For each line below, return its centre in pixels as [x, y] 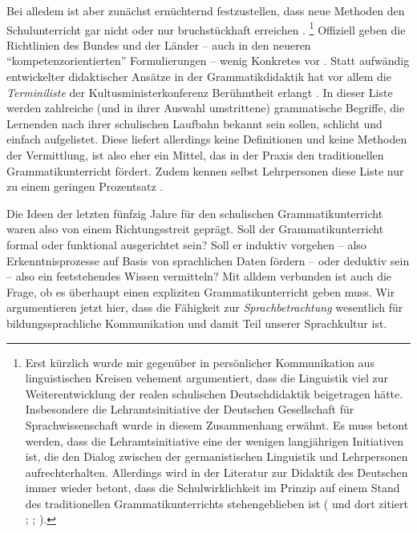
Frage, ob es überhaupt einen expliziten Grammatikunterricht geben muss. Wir [201, 291]
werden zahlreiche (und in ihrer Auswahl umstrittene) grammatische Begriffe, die [206, 108]
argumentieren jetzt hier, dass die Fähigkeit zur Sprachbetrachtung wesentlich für [205, 307]
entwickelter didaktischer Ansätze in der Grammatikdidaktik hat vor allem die [199, 77]
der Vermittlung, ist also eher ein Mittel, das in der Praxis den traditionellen [195, 155]
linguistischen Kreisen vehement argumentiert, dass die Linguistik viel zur [207, 378]
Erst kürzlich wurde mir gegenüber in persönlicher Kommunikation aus [200, 362]
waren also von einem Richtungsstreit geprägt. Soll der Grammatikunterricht [195, 229]
